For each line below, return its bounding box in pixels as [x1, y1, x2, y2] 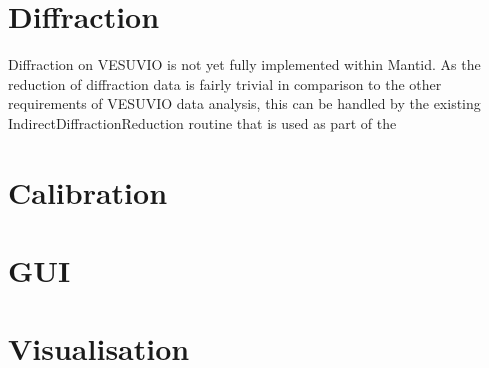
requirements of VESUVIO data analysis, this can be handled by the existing [8, 93, 481, 114]
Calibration [8, 171, 168, 212]
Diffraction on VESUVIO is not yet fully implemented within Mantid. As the [8, 54, 481, 75]
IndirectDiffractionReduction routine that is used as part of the [8, 112, 397, 133]
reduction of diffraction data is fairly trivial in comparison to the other [8, 73, 442, 94]
